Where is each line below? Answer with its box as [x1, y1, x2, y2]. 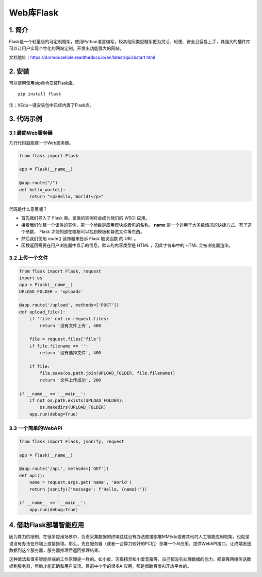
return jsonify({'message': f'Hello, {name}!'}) [29, 487, 147, 492]
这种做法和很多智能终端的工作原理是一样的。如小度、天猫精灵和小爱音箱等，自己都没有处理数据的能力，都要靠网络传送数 [9, 556, 251, 562]
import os [19, 275, 43, 281]
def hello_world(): [19, 187, 65, 192]
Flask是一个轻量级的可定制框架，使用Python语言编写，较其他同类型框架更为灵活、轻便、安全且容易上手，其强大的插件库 [9, 39, 251, 45]
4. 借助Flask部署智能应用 [9, 521, 84, 529]
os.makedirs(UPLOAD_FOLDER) [39, 404, 107, 410]
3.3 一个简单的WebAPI [9, 425, 63, 432]
